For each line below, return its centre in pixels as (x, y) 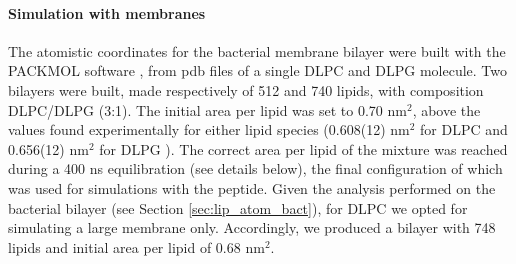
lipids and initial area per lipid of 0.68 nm (136, 246)
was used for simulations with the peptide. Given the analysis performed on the (252, 187)
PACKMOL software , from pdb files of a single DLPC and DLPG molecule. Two (257, 70)
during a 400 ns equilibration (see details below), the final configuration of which (255, 168)
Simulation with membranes (107, 12)
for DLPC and (464, 129)
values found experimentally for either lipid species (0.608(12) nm (209, 129)
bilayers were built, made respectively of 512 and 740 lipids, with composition (246, 89)
